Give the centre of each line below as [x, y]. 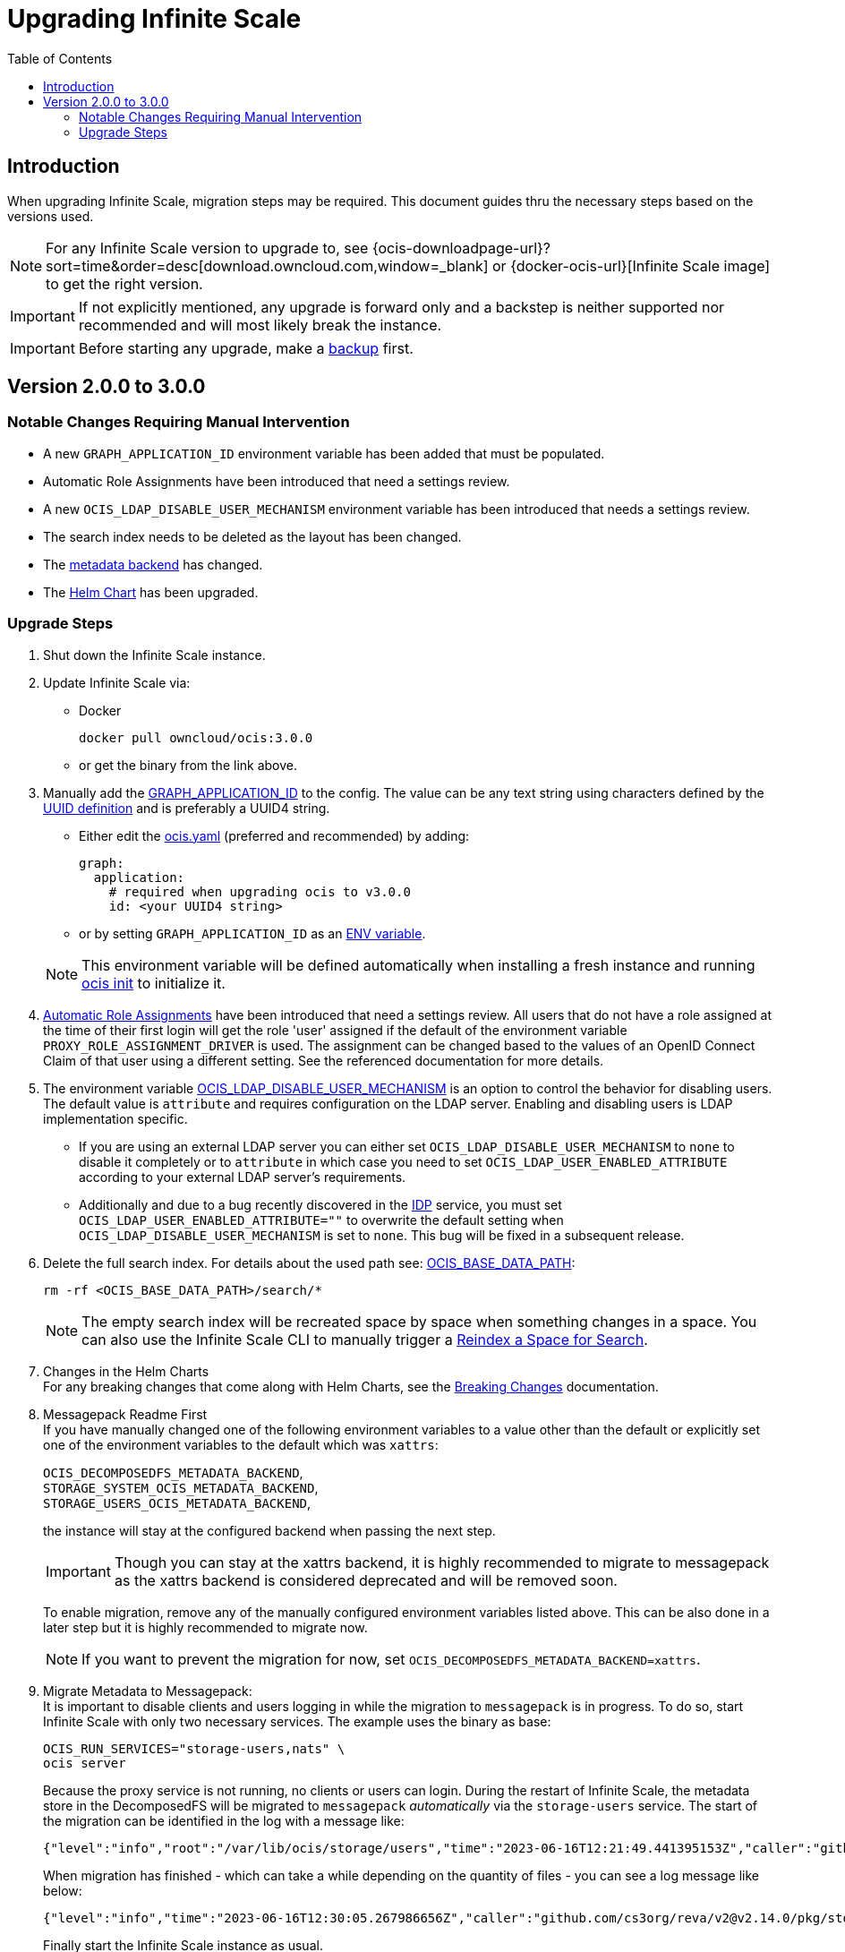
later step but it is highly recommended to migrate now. [205, 1627]
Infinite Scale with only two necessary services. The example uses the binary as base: [297, 1721]
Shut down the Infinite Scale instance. [154, 655]
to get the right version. [124, 283]
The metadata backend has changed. [153, 564]
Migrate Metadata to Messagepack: [148, 1691]
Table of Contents [60, 58]
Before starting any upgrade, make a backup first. [246, 348]
